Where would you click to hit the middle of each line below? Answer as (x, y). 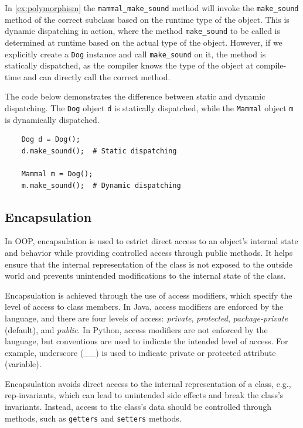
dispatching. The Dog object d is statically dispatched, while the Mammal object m (149, 107)
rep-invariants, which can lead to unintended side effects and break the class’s (144, 395)
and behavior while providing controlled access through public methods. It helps (149, 252)
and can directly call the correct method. (97, 76)
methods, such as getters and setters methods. (93, 418)
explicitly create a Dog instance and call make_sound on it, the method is (135, 54)
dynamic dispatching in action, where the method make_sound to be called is (143, 31)
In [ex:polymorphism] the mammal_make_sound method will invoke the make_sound (152, 8)
